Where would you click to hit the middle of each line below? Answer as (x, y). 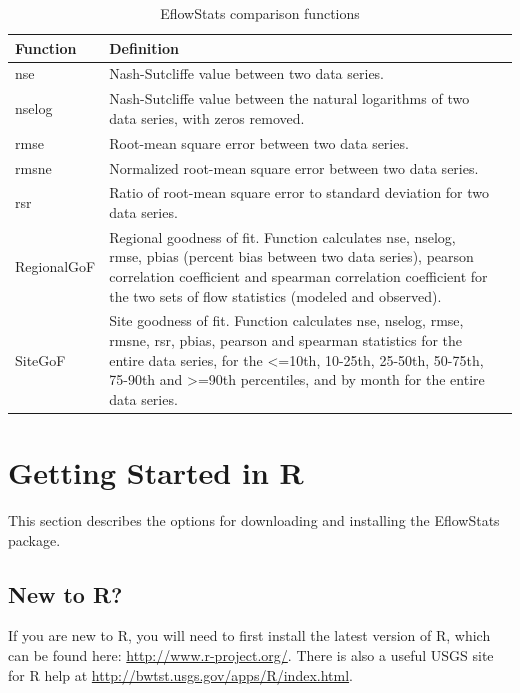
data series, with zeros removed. (207, 117)
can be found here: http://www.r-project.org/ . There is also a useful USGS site (251, 655)
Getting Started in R (156, 472)
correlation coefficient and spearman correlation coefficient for (298, 276)
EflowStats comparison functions (260, 13)
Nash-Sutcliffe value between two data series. (247, 73)
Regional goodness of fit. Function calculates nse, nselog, (282, 236)
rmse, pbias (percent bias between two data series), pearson (291, 256)
